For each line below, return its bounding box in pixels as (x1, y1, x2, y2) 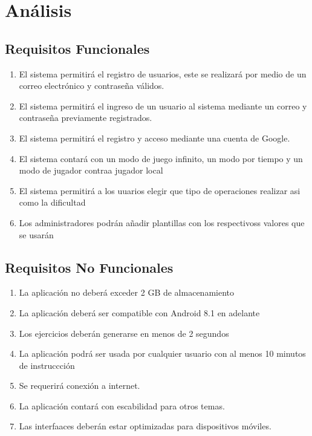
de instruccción (19, 359, 75, 371)
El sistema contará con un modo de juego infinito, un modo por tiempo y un (19, 152, 303, 164)
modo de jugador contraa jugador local (19, 164, 163, 177)
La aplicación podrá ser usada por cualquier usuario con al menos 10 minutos (19, 347, 306, 360)
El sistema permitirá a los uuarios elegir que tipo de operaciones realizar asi (19, 184, 301, 197)
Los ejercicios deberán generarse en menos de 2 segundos (19, 327, 229, 339)
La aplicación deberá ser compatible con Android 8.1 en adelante (19, 306, 260, 319)
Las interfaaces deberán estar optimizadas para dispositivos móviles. (19, 420, 271, 432)
